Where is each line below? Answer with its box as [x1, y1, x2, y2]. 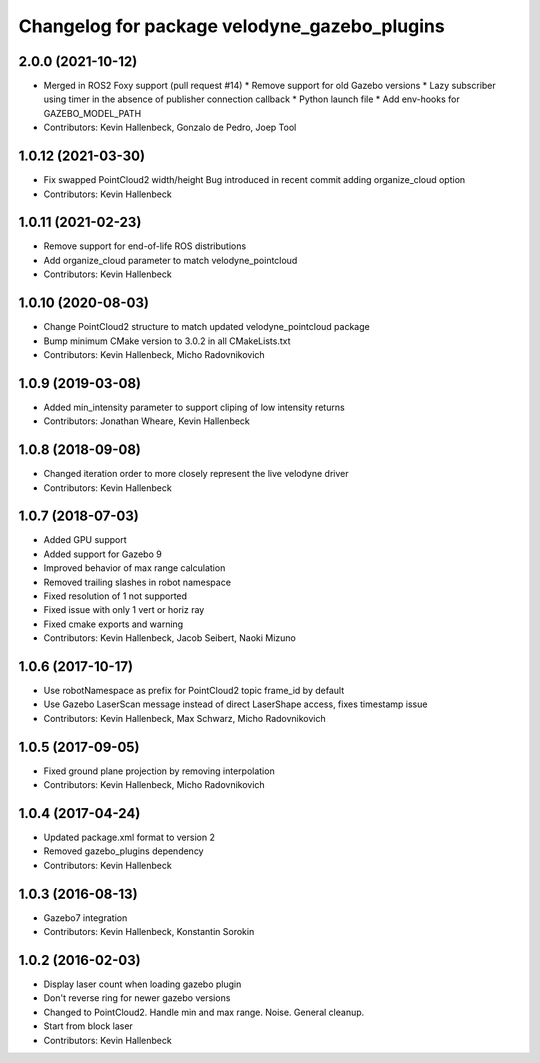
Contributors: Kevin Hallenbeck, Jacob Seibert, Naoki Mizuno [43, 632, 297, 644]
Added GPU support [43, 534, 127, 546]
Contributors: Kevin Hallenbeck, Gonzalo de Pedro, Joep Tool [43, 121, 297, 134]
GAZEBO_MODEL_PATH [43, 107, 142, 119]
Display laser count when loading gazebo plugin [43, 978, 242, 990]
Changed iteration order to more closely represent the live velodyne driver [43, 468, 349, 480]
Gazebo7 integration [43, 911, 128, 924]
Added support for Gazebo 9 [43, 548, 162, 560]
